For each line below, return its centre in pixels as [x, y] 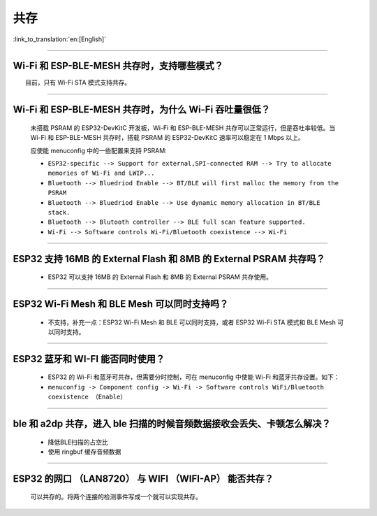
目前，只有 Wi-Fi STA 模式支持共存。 [78, 83]
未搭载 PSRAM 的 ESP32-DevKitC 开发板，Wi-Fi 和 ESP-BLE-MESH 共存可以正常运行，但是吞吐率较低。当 [183, 128]
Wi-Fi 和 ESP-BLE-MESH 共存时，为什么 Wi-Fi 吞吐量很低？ [142, 109]
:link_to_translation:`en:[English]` [60, 39]
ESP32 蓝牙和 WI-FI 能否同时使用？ [89, 359]
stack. [59, 212]
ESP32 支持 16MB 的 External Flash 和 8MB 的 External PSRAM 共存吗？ [169, 259]
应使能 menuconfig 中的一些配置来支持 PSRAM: [98, 150]
